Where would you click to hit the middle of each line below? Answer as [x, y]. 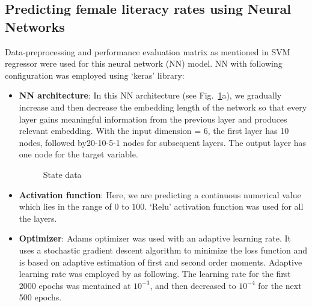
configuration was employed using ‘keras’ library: [95, 75]
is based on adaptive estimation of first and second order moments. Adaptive [161, 262]
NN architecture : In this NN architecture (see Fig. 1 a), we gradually [150, 95]
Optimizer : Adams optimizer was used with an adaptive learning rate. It [155, 238]
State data [62, 174]
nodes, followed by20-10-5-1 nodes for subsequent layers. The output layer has [163, 142]
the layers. [38, 218]
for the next [280, 285]
